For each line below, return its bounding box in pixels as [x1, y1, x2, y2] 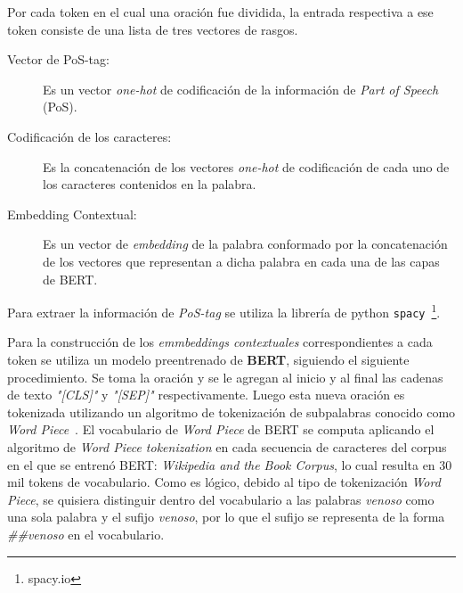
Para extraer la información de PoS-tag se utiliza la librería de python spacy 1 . [7, 301, 441, 321]
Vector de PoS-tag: [7, 50, 110, 69]
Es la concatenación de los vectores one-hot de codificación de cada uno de [43, 157, 450, 176]
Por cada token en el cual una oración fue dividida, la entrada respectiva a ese [7, 3, 434, 21]
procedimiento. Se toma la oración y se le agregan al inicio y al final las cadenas [7, 367, 443, 386]
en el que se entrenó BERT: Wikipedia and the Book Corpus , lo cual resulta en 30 [7, 455, 452, 474]
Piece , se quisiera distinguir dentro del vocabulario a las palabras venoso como [7, 490, 435, 508]
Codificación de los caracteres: [7, 127, 172, 145]
